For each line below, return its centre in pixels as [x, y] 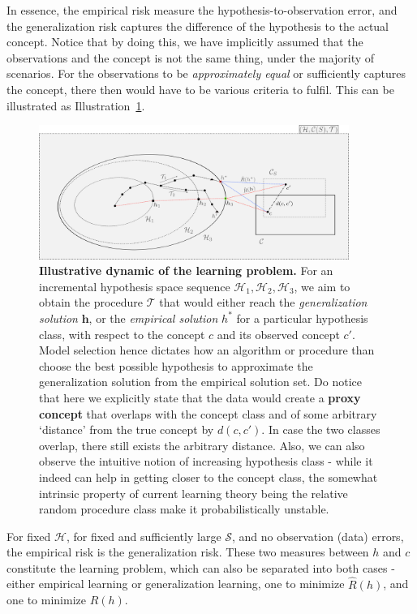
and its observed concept [278, 334]
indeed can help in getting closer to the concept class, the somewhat [208, 477]
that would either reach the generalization [263, 302]
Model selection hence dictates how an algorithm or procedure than [207, 350]
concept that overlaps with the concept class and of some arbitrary [208, 413]
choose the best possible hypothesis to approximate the [176, 365]
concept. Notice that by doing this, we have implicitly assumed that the [185, 42]
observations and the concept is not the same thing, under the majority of [191, 57]
